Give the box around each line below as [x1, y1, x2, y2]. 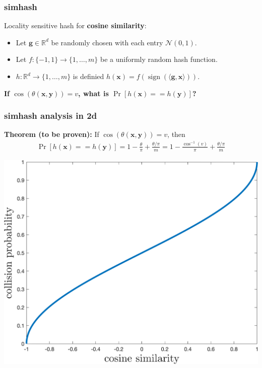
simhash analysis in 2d [4, 109, 97, 122]
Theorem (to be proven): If [4, 129, 99, 139]
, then [167, 129, 185, 139]
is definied [73, 71, 104, 81]
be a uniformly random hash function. [100, 54, 218, 64]
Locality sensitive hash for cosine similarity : [4, 20, 147, 31]
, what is [78, 88, 109, 98]
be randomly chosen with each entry [51, 37, 163, 47]
